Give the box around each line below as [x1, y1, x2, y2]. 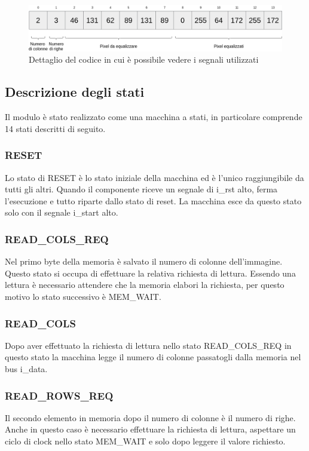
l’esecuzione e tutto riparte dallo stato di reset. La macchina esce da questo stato [5, 194, 302, 207]
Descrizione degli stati [5, 82, 145, 101]
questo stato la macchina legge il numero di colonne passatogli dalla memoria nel [5, 351, 301, 363]
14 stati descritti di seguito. [5, 122, 106, 134]
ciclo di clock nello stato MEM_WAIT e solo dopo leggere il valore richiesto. [5, 435, 286, 447]
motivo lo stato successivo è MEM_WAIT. [5, 290, 161, 303]
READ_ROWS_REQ [5, 388, 114, 403]
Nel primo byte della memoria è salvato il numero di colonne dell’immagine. [5, 255, 283, 268]
